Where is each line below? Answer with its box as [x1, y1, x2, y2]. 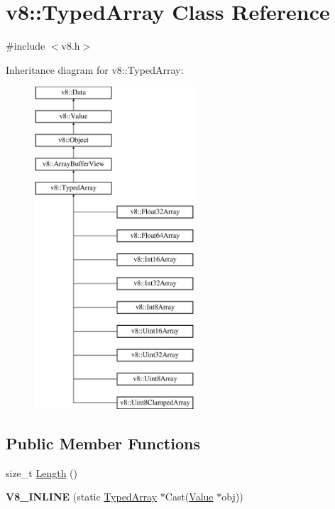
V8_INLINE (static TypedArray [6, 489, 158, 504]
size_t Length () [6, 465, 77, 480]
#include [6, 38, 45, 53]
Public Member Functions [6, 432, 200, 454]
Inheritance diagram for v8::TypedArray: [6, 62, 184, 77]
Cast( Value [165, 489, 214, 504]
